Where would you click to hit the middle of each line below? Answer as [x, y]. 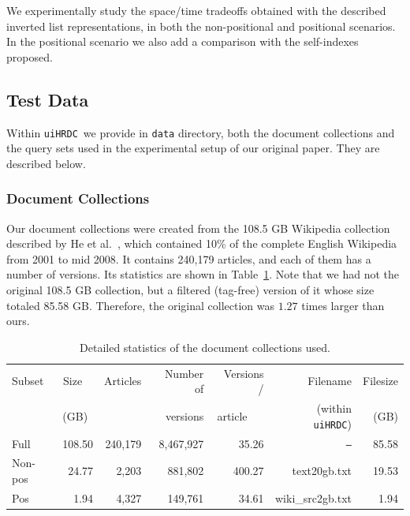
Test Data [48, 99]
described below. [46, 163]
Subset [28, 381]
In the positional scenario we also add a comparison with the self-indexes [183, 41]
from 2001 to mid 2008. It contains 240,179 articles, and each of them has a [189, 258]
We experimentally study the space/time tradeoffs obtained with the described [196, 10]
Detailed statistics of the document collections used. [205, 347]
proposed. [30, 56]
